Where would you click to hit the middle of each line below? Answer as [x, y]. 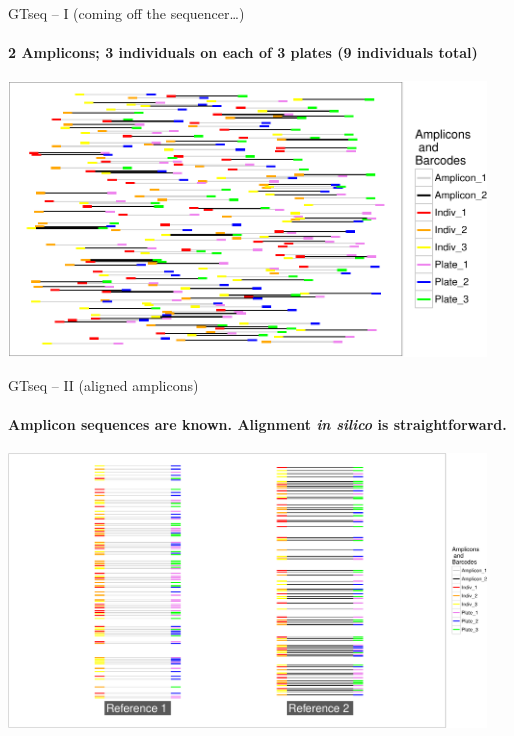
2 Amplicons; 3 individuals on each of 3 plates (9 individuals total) [243, 52]
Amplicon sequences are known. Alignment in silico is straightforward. [257, 424]
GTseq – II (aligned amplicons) [103, 384]
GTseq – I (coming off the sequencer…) [126, 13]
